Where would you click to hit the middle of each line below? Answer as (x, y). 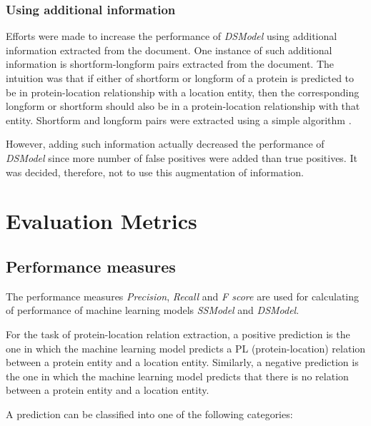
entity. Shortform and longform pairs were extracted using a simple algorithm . (179, 120)
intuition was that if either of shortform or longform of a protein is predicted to (180, 78)
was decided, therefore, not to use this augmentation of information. (155, 172)
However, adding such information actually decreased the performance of (165, 144)
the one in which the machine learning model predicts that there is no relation (177, 376)
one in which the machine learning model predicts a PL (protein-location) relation (186, 348)
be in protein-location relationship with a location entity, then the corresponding (183, 92)
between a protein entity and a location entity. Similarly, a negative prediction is (182, 362)
